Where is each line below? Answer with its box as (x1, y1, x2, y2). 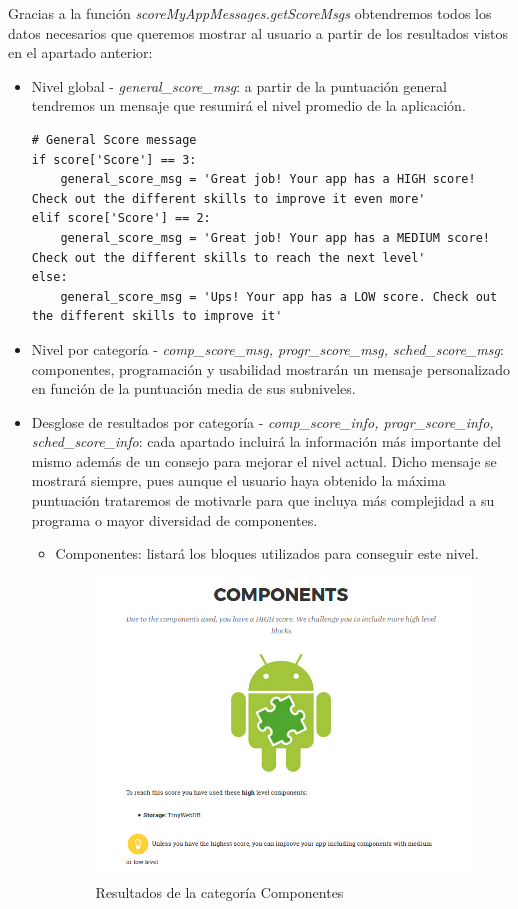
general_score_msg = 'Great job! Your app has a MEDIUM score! (60, 230, 490, 245)
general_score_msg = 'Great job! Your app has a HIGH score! (60, 172, 476, 187)
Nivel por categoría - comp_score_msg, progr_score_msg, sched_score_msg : (31, 338, 504, 359)
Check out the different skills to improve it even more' (31, 191, 426, 206)
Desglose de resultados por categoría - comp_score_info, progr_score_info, (31, 411, 494, 432)
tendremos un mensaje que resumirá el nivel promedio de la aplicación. (31, 95, 466, 116)
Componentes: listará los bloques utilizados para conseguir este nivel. (55, 543, 479, 564)
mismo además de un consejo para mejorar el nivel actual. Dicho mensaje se (31, 450, 497, 471)
